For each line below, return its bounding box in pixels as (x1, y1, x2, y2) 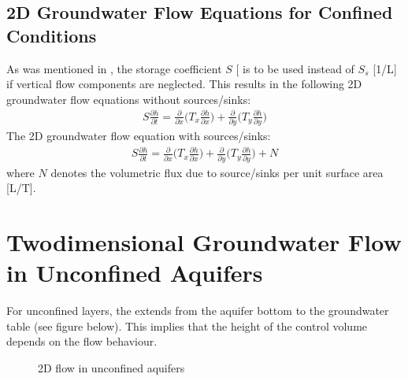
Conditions (6, 23, 97, 47)
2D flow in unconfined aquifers (38, 359, 185, 375)
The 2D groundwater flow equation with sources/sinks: (6, 128, 271, 144)
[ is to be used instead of (236, 60, 354, 76)
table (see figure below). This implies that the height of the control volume (6, 317, 368, 334)
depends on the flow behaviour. (6, 333, 158, 350)
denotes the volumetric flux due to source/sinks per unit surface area (50, 164, 384, 180)
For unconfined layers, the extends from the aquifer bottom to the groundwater (6, 302, 389, 319)
